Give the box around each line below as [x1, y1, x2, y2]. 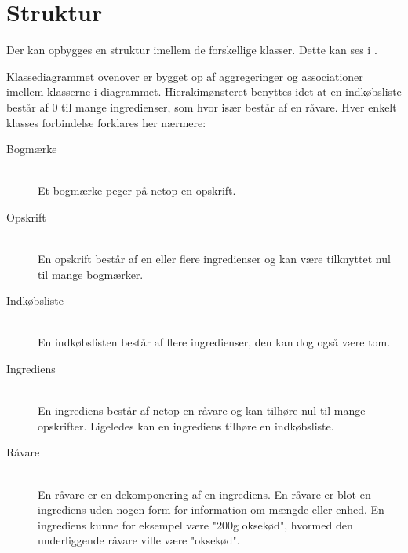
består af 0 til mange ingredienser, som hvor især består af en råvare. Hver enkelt [6, 98, 397, 115]
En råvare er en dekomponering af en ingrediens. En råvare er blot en [38, 485, 371, 502]
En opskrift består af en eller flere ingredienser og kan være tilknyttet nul [38, 251, 391, 267]
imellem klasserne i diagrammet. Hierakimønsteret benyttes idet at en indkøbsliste [6, 83, 402, 100]
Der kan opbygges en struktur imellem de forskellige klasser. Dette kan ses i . [6, 42, 377, 58]
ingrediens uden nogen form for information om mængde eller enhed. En [38, 501, 384, 518]
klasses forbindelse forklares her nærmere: [6, 114, 206, 130]
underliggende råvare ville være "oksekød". [38, 532, 240, 548]
